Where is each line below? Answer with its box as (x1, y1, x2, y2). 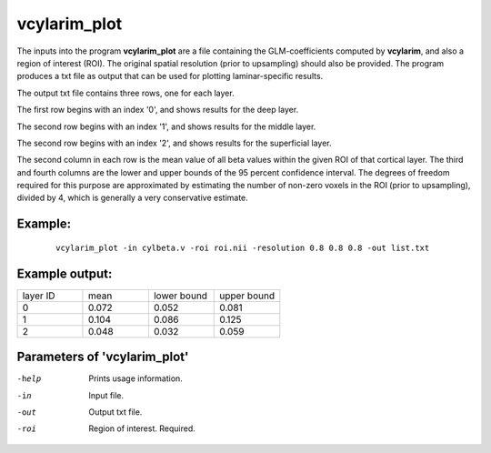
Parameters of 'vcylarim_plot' (16, 349, 189, 365)
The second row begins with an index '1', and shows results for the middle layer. (16, 121, 316, 132)
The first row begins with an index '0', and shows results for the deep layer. (16, 105, 299, 116)
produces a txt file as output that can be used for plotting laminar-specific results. (16, 71, 324, 82)
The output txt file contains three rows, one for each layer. (16, 87, 235, 98)
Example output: (16, 266, 113, 281)
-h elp (16, 374, 42, 384)
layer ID (22, 289, 55, 302)
